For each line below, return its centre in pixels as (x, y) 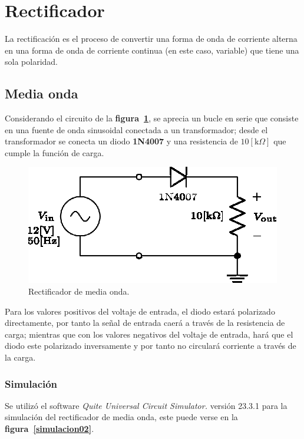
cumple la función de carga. (54, 152)
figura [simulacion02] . (49, 429)
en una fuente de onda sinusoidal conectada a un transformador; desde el (136, 129)
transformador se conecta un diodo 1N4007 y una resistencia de (121, 141)
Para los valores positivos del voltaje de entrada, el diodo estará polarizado (140, 311)
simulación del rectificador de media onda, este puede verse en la (121, 417)
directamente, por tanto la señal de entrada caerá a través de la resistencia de (145, 323)
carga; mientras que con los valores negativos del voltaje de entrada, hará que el (149, 334)
